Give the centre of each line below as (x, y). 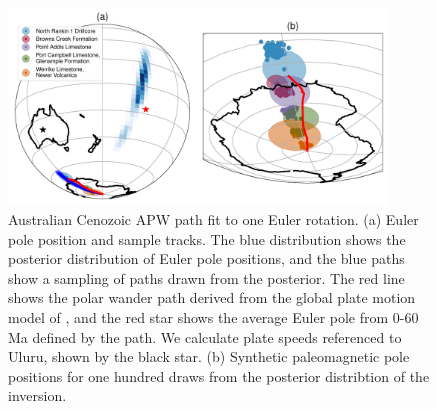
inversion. (37, 395)
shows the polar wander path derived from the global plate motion (212, 297)
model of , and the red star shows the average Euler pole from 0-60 (213, 317)
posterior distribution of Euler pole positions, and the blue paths (206, 258)
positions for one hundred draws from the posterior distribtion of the (219, 375)
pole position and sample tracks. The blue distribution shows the (207, 238)
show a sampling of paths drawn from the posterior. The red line (206, 277)
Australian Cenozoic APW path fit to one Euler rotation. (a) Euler (213, 219)
